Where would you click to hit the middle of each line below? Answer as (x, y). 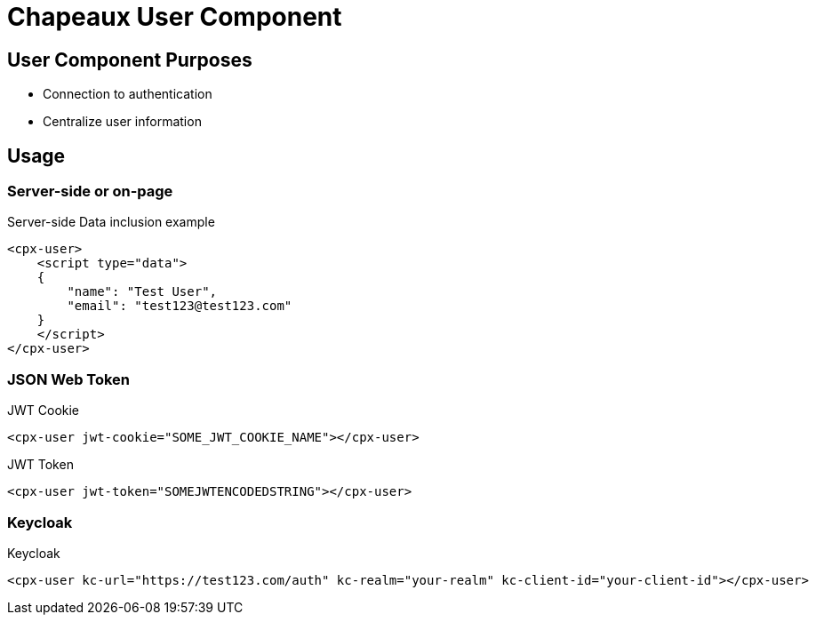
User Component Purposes (130, 60)
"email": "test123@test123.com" (180, 306)
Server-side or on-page (90, 191)
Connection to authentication (128, 94)
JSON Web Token (69, 379)
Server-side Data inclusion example (111, 222)
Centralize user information (122, 122)
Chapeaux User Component (175, 17)
